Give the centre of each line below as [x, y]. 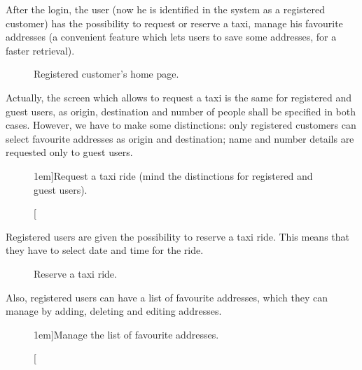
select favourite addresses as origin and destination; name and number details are [180, 138]
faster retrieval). [40, 50]
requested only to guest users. [69, 152]
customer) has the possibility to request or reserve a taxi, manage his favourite [174, 23]
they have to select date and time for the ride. [105, 250]
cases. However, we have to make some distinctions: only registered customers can [181, 125]
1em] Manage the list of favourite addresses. [126, 334]
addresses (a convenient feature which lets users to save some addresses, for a [171, 37]
